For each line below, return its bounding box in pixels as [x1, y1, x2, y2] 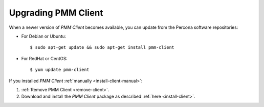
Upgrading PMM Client [9, 7, 104, 18]
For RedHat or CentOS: [21, 55, 68, 61]
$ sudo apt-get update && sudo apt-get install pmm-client [30, 44, 175, 50]
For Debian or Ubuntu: [21, 33, 66, 39]
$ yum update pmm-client [30, 67, 89, 73]
